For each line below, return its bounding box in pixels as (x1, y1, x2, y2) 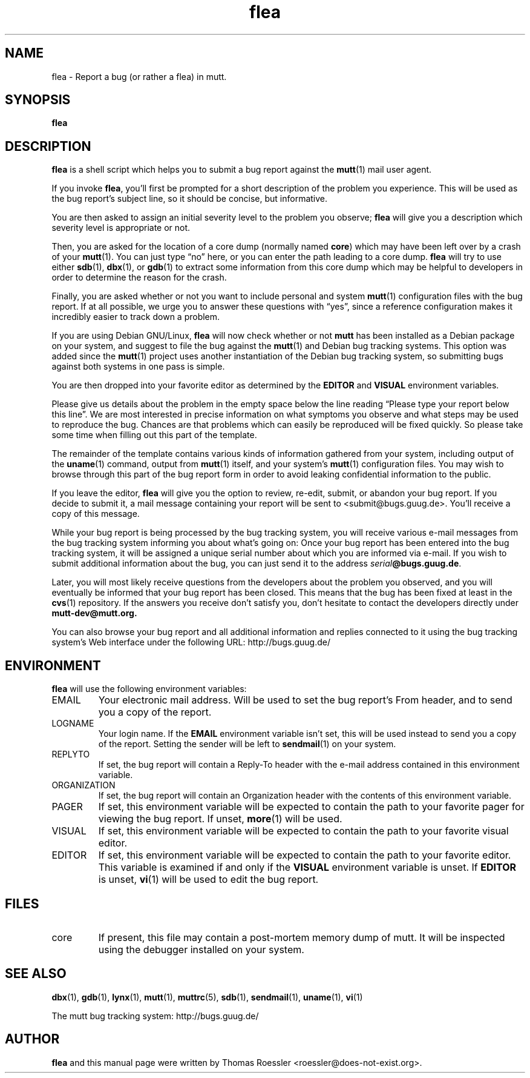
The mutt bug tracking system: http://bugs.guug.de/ (51, 1010, 259, 1021)
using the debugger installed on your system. (98, 943, 304, 956)
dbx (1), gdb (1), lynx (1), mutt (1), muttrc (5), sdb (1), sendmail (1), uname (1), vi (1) (51, 991, 363, 1002)
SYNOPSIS (5, 92, 71, 108)
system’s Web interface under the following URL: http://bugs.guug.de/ (51, 637, 331, 648)
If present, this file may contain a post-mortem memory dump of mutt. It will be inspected (98, 931, 505, 943)
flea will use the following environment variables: (51, 684, 247, 694)
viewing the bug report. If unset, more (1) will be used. (98, 813, 342, 825)
